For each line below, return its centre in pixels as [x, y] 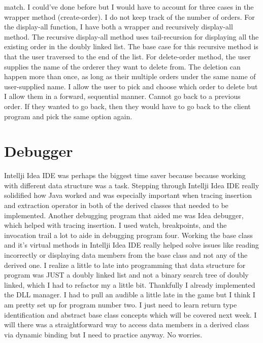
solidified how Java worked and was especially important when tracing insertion [128, 195]
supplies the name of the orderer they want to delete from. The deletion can [122, 66]
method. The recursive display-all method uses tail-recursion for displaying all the [131, 36]
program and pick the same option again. [68, 116]
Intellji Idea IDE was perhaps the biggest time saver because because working [125, 175]
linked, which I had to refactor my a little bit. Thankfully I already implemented [130, 284]
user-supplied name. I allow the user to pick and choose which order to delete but [131, 86]
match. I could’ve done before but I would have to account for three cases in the [129, 7]
